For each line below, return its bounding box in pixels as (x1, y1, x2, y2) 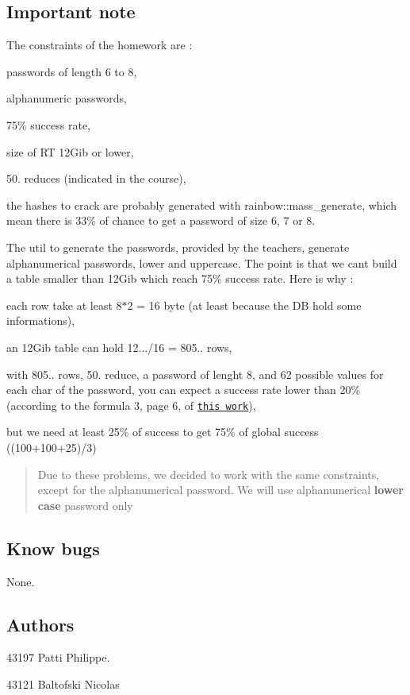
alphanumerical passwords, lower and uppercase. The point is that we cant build (6, 254, 397, 271)
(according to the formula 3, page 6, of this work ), (6, 396, 256, 413)
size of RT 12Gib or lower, (6, 143, 134, 160)
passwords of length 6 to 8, (6, 63, 137, 79)
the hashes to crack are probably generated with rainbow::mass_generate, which (6, 196, 397, 213)
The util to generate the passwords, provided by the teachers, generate (6, 238, 350, 255)
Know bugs (6, 535, 100, 560)
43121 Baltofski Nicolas (6, 675, 120, 692)
